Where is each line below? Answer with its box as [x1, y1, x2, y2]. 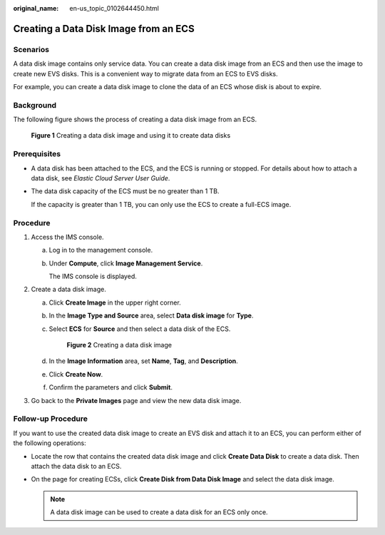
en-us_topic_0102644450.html [69, 4, 160, 12]
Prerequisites [13, 149, 61, 159]
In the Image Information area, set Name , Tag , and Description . [48, 357, 238, 365]
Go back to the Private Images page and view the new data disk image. [31, 396, 242, 404]
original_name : [13, 4, 59, 12]
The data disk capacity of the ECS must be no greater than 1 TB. [31, 187, 220, 195]
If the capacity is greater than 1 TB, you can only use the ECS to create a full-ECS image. [31, 200, 292, 208]
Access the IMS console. [31, 233, 104, 241]
